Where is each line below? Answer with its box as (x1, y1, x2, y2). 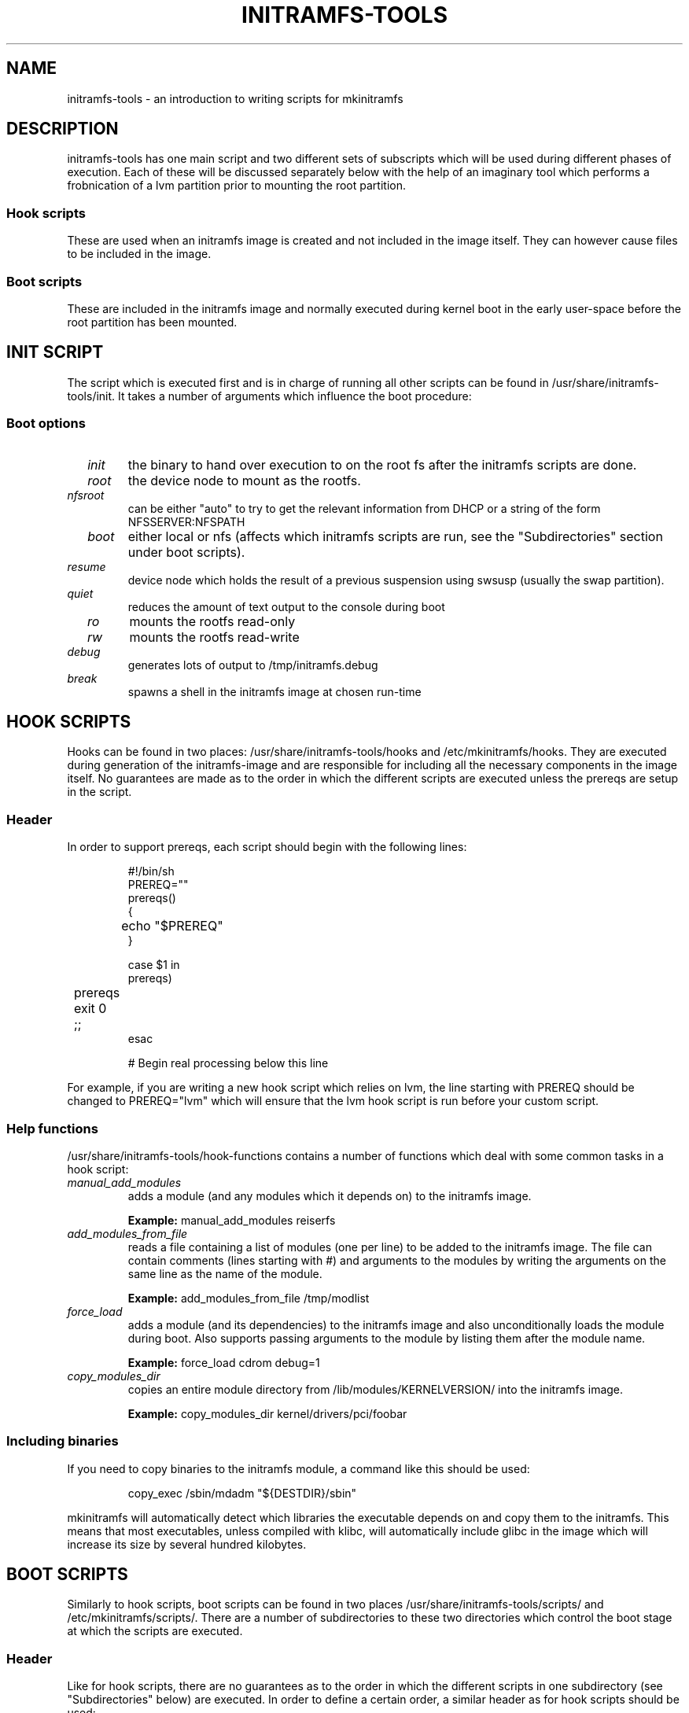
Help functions (6, 1120, 98, 1136)
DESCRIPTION (6, 119, 119, 139)
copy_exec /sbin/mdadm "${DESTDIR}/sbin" (127, 1486, 357, 1500)
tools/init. (67, 389, 116, 403)
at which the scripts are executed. (67, 1624, 243, 1638)
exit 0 (74, 1000, 107, 1017)
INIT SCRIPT (6, 342, 104, 363)
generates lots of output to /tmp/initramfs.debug (127, 658, 378, 672)
